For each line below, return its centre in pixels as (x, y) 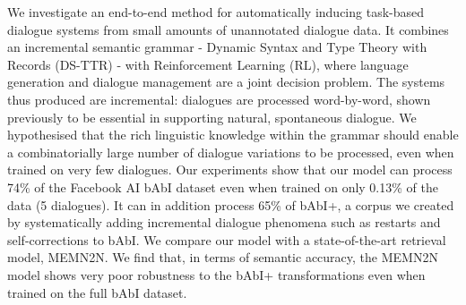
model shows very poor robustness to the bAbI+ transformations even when (216, 274)
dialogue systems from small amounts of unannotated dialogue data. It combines (228, 29)
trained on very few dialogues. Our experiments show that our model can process (230, 169)
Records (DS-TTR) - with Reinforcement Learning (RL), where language (208, 64)
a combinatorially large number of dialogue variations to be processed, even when (231, 152)
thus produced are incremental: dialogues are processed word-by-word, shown (219, 99)
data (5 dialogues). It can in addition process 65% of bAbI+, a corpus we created (231, 204)
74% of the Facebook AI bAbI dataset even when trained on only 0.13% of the (223, 186)
